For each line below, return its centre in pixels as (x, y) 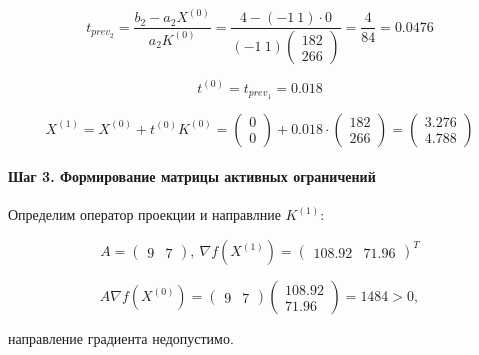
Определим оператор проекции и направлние (144, 214)
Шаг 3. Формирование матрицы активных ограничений (192, 176)
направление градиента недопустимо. (121, 338)
